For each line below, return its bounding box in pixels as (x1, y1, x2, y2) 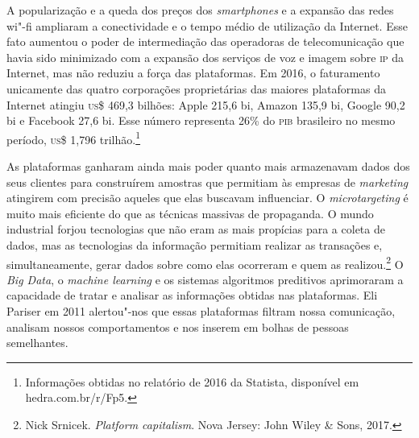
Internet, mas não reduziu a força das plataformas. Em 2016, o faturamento (6, 64, 380, 81)
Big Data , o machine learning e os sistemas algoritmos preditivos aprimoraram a (6, 271, 404, 287)
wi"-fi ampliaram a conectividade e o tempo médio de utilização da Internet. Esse (6, 17, 408, 34)
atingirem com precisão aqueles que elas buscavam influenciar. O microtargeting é (6, 189, 409, 206)
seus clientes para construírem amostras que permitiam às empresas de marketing (6, 173, 409, 190)
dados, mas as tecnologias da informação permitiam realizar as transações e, (6, 236, 383, 253)
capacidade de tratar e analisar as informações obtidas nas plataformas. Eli (6, 287, 378, 304)
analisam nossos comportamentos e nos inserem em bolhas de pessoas (6, 318, 349, 335)
